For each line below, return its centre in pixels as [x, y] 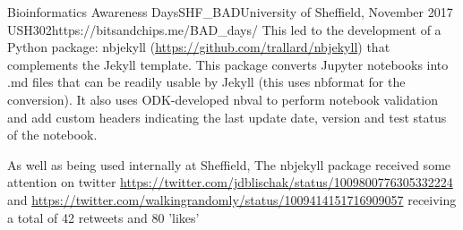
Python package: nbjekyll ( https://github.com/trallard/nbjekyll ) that [199, 47]
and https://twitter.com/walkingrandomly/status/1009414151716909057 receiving [232, 199]
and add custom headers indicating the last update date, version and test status [227, 117]
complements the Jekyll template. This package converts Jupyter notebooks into [228, 64]
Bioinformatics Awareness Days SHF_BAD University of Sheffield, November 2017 [230, 12]
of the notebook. [52, 135]
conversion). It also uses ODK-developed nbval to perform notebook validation [223, 99]
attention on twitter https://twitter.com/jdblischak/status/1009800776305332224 [230, 182]
